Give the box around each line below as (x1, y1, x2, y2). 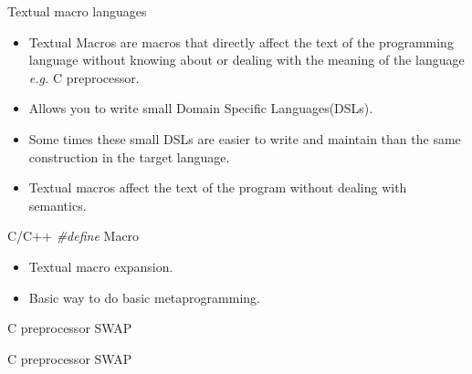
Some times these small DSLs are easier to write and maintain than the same (28, 129, 461, 148)
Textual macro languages (7, 2, 147, 20)
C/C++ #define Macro (7, 226, 140, 245)
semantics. (28, 195, 87, 214)
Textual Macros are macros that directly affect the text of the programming (28, 32, 454, 51)
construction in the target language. (28, 147, 230, 166)
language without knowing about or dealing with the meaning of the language (28, 50, 465, 69)
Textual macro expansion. (28, 256, 173, 275)
